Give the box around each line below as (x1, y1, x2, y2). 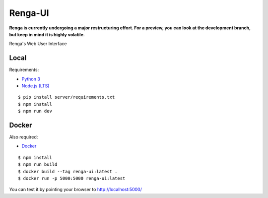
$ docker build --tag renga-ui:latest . (18, 169, 118, 174)
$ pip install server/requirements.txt (18, 94, 115, 100)
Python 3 (21, 76, 41, 82)
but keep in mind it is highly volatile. (9, 31, 85, 37)
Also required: (9, 134, 38, 140)
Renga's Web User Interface (9, 41, 67, 47)
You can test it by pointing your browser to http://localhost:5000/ (9, 187, 142, 193)
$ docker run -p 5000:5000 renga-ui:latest (18, 176, 126, 181)
